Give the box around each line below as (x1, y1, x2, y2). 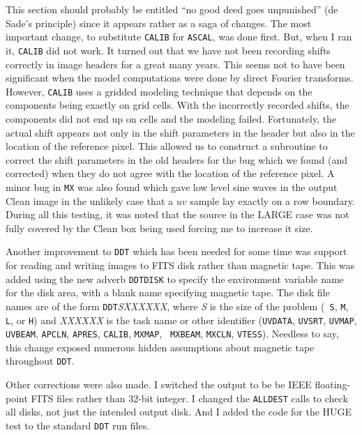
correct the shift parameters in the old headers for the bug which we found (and (6, 152, 348, 167)
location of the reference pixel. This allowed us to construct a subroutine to (6, 139, 328, 153)
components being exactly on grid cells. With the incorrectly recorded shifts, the (6, 98, 349, 112)
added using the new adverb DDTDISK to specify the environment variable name (6, 271, 344, 286)
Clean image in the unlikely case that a (6, 193, 174, 208)
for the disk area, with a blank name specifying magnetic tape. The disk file (6, 285, 330, 300)
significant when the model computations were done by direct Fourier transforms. (6, 70, 354, 85)
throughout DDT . (6, 353, 75, 368)
